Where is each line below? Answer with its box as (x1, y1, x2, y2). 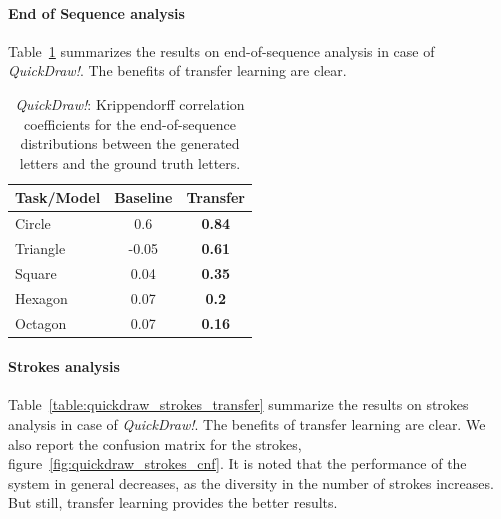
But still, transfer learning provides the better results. (8, 492, 338, 513)
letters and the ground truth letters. (19, 152, 241, 173)
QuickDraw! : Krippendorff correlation (15, 93, 245, 114)
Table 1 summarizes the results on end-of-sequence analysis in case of (8, 40, 435, 61)
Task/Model (15, 187, 101, 208)
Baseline (114, 187, 173, 208)
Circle (15, 213, 51, 234)
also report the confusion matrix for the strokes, (8, 433, 302, 454)
